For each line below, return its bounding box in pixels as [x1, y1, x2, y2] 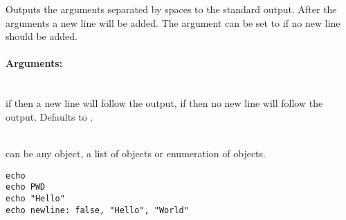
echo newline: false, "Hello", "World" [6, 205, 189, 215]
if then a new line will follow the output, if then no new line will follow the [6, 96, 323, 110]
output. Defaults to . [6, 109, 93, 123]
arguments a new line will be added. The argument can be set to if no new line [6, 15, 340, 30]
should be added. [6, 29, 78, 43]
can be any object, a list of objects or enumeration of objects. [6, 146, 266, 160]
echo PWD [6, 182, 46, 192]
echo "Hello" [6, 193, 65, 203]
